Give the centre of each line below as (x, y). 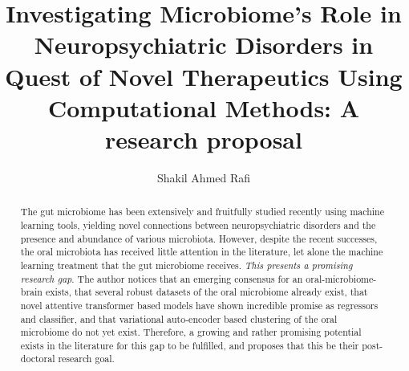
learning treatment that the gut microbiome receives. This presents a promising (186, 265)
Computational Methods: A (204, 107)
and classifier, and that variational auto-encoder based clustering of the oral (179, 318)
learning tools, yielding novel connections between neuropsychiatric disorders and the (198, 224)
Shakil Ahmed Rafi (204, 177)
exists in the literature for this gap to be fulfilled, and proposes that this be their (190, 345)
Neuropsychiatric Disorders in (204, 45)
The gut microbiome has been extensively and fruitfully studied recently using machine (202, 212)
